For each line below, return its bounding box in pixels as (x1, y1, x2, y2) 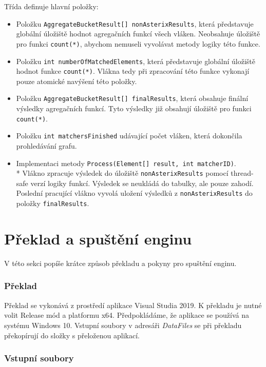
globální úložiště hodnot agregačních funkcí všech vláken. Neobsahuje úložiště (16, 28, 260, 39)
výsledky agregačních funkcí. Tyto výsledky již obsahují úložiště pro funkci (16, 103, 252, 114)
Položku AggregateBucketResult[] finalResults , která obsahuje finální (16, 93, 249, 104)
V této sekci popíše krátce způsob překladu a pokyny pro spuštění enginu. (4, 257, 237, 268)
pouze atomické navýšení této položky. (16, 75, 137, 86)
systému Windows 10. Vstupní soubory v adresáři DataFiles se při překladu (4, 319, 242, 330)
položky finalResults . (16, 198, 89, 209)
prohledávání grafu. (16, 140, 77, 151)
